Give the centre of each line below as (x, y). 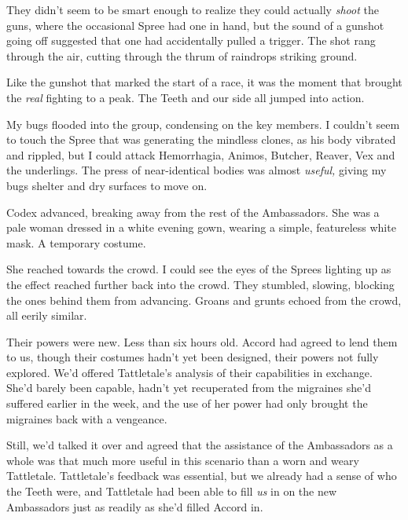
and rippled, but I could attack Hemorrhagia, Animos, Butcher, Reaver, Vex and (201, 154)
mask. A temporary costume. (76, 242)
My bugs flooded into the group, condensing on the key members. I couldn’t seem (203, 124)
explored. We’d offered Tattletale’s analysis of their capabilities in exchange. (189, 372)
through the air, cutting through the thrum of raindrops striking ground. (182, 55)
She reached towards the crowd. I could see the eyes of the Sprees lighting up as (199, 269)
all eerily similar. (47, 315)
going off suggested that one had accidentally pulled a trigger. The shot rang (191, 40)
